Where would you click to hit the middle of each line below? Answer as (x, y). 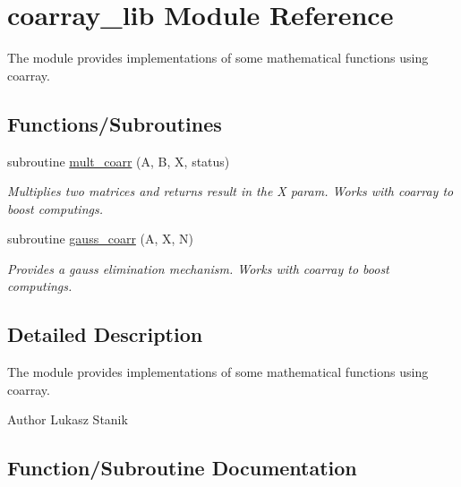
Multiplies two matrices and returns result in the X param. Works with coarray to (230, 191)
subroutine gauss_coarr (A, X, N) (101, 239)
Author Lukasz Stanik (68, 419)
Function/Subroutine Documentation (182, 468)
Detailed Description (105, 334)
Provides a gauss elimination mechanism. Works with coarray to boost (198, 268)
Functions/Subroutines (115, 123)
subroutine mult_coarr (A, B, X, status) (119, 161)
